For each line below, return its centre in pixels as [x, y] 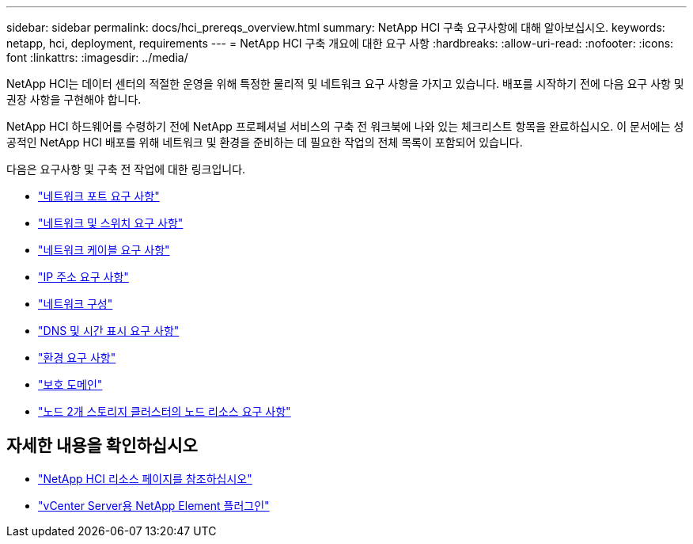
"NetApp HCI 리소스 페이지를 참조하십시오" [145, 478]
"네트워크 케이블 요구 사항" [104, 250]
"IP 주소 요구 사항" [83, 277]
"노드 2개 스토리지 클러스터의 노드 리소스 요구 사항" [165, 411]
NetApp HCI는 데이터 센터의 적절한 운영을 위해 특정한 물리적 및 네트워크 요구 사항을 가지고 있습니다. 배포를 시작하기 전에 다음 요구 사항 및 [345, 84]
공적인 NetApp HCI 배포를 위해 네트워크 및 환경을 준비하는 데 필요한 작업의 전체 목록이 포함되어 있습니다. [265, 142]
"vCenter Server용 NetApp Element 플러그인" [154, 505]
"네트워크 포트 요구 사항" [99, 196]
